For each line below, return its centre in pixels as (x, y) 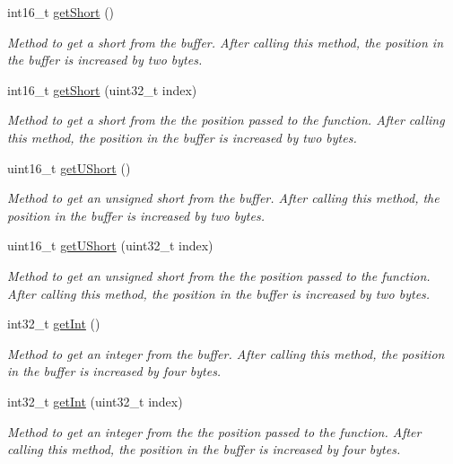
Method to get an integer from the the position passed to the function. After (214, 431)
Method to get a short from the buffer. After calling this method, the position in (225, 42)
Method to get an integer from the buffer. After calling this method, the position (226, 353)
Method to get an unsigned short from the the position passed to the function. (219, 275)
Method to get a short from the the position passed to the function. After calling (226, 120)
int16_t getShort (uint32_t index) (102, 89)
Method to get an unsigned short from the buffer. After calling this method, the (223, 198)
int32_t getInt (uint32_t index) (95, 401)
